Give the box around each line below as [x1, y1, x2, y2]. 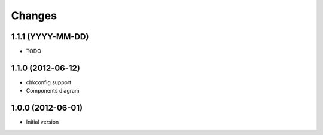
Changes [11, 9, 57, 22]
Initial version [26, 118, 59, 125]
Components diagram [26, 87, 80, 94]
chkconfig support [26, 78, 72, 86]
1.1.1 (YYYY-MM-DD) [11, 32, 89, 42]
